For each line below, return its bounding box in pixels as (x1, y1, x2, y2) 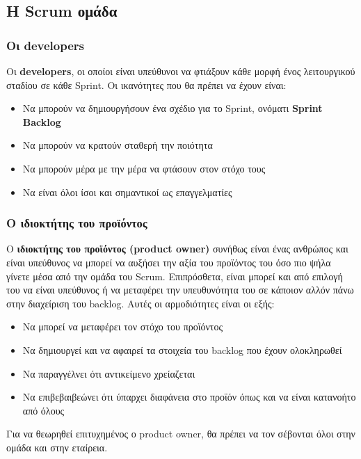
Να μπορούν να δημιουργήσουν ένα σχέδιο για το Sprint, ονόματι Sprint (22, 101, 323, 115)
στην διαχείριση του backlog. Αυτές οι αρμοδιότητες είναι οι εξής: (6, 296, 275, 310)
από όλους (22, 403, 65, 417)
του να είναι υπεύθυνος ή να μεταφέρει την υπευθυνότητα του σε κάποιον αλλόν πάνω (6, 282, 354, 297)
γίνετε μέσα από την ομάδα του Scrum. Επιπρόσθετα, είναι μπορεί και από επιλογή (6, 268, 343, 283)
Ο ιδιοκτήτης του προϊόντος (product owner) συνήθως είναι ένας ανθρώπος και (6, 241, 348, 256)
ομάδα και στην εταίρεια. (6, 440, 108, 454)
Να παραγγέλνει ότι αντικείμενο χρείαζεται (22, 366, 195, 380)
